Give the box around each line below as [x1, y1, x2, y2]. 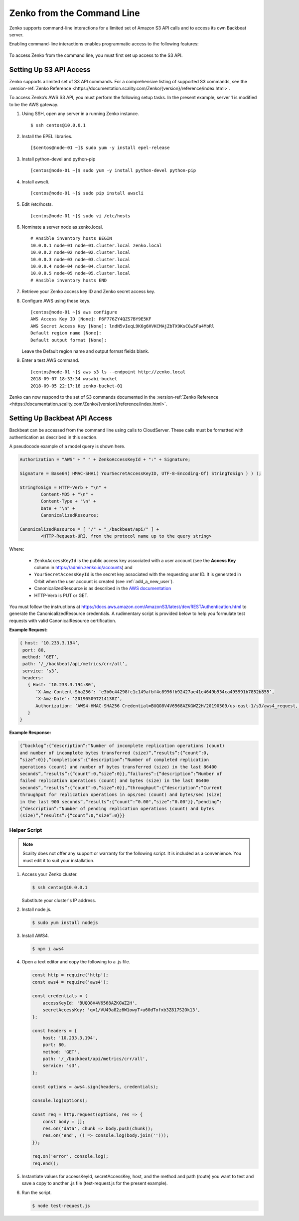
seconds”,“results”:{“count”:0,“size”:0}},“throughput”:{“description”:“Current [19, 785, 222, 790]
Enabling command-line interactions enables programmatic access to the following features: [9, 41, 199, 47]
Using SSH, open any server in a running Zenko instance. [21, 111, 140, 117]
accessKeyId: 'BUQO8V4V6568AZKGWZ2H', [42, 1000, 138, 1006]
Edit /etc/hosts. [21, 201, 53, 207]
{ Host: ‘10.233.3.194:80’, [27, 682, 97, 688]
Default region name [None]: [30, 330, 102, 336]
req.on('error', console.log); [32, 1154, 109, 1159]
